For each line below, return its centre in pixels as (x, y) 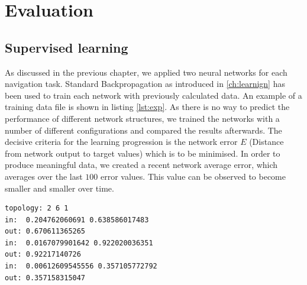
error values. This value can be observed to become (193, 176)
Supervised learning (67, 47)
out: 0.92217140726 (43, 255)
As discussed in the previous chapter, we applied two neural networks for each (146, 72)
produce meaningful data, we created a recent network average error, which (141, 165)
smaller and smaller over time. (59, 188)
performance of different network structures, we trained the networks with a (142, 118)
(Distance (266, 142)
